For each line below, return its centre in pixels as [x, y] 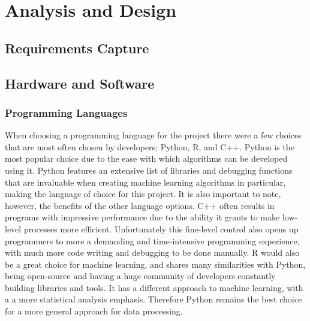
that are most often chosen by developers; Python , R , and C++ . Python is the [150, 146]
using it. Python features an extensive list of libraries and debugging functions [149, 170]
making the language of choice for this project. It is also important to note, [143, 194]
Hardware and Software [80, 83]
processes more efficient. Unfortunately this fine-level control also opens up [161, 228]
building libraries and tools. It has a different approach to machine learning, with [154, 287]
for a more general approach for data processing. [94, 311]
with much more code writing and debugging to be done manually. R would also [152, 252]
